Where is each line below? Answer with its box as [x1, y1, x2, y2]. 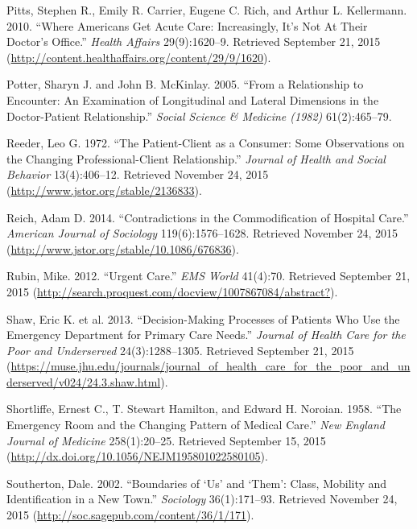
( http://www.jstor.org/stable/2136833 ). [6, 181, 202, 198]
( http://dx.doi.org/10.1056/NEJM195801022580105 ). [6, 448, 268, 465]
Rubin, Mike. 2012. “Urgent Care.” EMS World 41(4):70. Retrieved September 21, [6, 267, 411, 284]
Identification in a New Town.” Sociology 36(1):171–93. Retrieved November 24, [6, 490, 398, 507]
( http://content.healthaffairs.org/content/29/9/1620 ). [6, 48, 271, 65]
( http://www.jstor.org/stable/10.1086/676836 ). [6, 240, 239, 257]
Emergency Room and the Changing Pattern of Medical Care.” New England [6, 416, 385, 433]
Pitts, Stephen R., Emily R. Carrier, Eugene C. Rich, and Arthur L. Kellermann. [6, 2, 407, 18]
